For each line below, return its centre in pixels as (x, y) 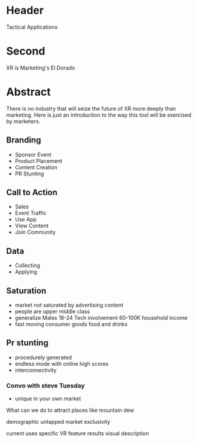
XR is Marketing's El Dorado (41, 68)
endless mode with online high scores (62, 363)
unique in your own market (48, 399)
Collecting (28, 266)
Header (25, 10)
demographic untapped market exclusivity (58, 422)
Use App (26, 220)
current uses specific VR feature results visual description (78, 433)
